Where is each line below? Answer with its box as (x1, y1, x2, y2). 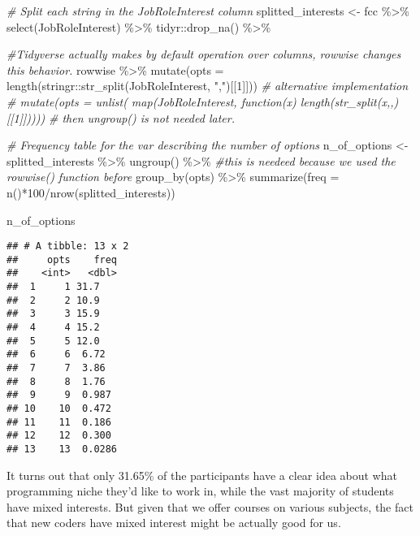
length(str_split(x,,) (300, 93, 399, 110)
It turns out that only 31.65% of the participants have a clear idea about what (6, 466, 397, 483)
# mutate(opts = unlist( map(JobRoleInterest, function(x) (6, 93, 297, 110)
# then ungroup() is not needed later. (48, 109, 235, 126)
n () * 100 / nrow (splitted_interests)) (6, 184, 175, 201)
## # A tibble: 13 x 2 (6, 240, 129, 253)
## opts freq (6, 253, 118, 266)
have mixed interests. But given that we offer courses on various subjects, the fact (6, 498, 414, 515)
